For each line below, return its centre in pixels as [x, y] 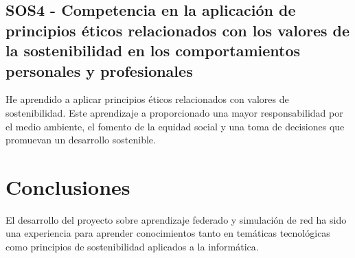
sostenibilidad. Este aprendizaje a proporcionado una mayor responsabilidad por [174, 112]
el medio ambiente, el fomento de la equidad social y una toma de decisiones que [175, 126]
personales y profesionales [99, 70]
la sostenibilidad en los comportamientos [153, 50]
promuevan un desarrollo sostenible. [81, 140]
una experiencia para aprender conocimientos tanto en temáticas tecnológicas [168, 233]
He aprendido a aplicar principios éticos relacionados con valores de [147, 99]
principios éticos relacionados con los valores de [178, 30]
